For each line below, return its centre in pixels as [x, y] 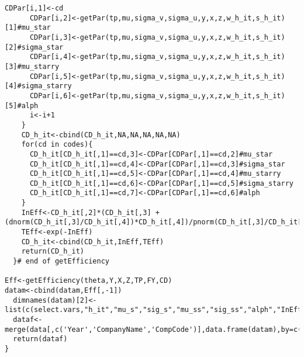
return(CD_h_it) [53, 252]
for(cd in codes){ [57, 145]
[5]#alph [22, 105]
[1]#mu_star [28, 28]
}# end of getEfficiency [61, 261]
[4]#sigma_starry [38, 86]
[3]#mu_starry [32, 66]
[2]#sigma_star [34, 47]
